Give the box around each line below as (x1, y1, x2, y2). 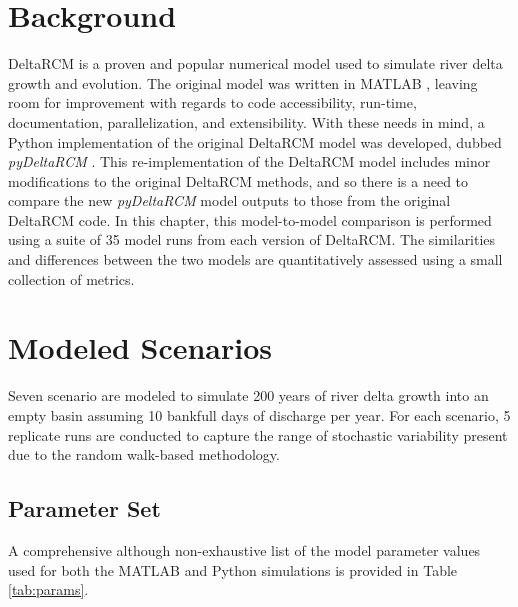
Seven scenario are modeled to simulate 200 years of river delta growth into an (8, 385, 489, 406)
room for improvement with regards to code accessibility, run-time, (8, 92, 417, 113)
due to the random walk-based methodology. (8, 444, 280, 465)
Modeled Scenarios (8, 327, 273, 368)
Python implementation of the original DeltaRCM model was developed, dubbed (8, 131, 502, 152)
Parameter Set (8, 493, 161, 524)
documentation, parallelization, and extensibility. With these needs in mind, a (8, 111, 485, 132)
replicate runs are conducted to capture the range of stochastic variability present (8, 424, 508, 445)
